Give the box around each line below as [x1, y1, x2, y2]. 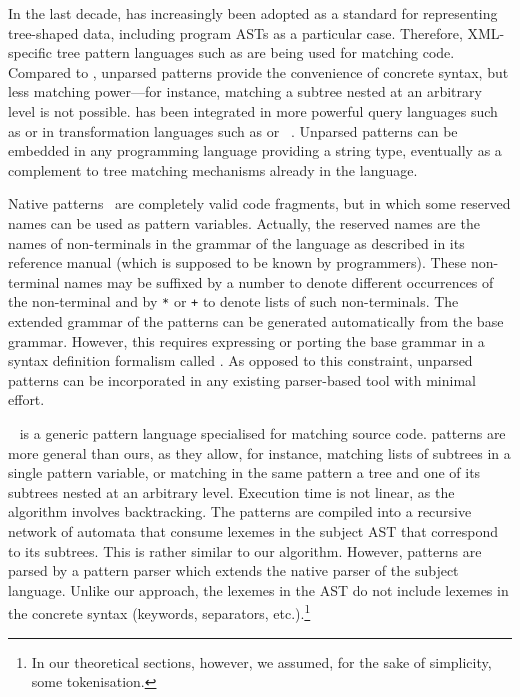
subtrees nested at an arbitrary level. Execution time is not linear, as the [8, 481, 455, 502]
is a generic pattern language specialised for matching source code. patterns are [19, 422, 506, 443]
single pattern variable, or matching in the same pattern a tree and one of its [8, 462, 481, 483]
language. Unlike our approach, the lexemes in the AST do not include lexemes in [8, 579, 509, 600]
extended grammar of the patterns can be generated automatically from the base [8, 310, 504, 331]
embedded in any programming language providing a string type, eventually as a [8, 140, 502, 161]
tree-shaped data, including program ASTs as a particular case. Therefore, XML [8, 22, 500, 43]
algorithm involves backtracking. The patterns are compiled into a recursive [8, 501, 472, 522]
